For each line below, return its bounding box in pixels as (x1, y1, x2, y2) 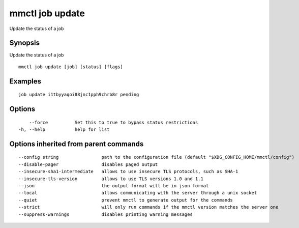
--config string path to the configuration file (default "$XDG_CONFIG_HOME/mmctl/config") (18, 154, 295, 160)
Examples (9, 77, 42, 85)
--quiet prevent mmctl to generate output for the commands (18, 197, 233, 203)
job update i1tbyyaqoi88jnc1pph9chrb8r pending (18, 92, 139, 98)
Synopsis (9, 39, 40, 47)
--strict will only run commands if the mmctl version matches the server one (18, 204, 279, 210)
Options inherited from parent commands (9, 139, 144, 148)
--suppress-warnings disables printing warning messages (18, 211, 193, 217)
